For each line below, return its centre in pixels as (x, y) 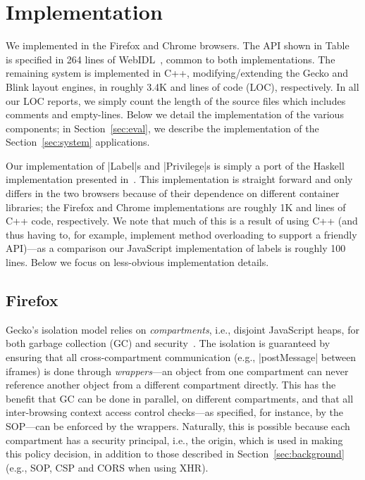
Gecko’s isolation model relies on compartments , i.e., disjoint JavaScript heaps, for (182, 329)
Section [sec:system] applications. (78, 142)
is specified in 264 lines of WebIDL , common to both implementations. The (171, 59)
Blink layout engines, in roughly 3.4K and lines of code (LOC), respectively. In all (182, 86)
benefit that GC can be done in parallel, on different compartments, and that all (180, 398)
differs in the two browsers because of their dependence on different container (173, 193)
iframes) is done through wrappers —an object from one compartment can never (177, 371)
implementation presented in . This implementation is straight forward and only (179, 179)
